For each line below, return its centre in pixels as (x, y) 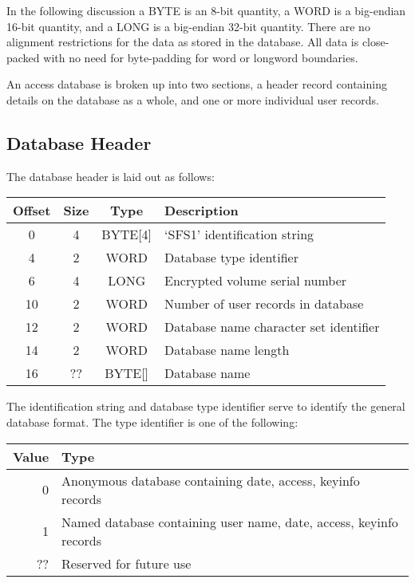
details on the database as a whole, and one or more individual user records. (193, 99)
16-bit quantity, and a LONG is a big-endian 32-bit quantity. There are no (188, 26)
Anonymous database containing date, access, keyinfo (211, 480)
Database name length (227, 350)
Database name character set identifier (272, 327)
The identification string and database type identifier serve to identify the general (206, 406)
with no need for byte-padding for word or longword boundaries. (201, 57)
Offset (32, 211)
